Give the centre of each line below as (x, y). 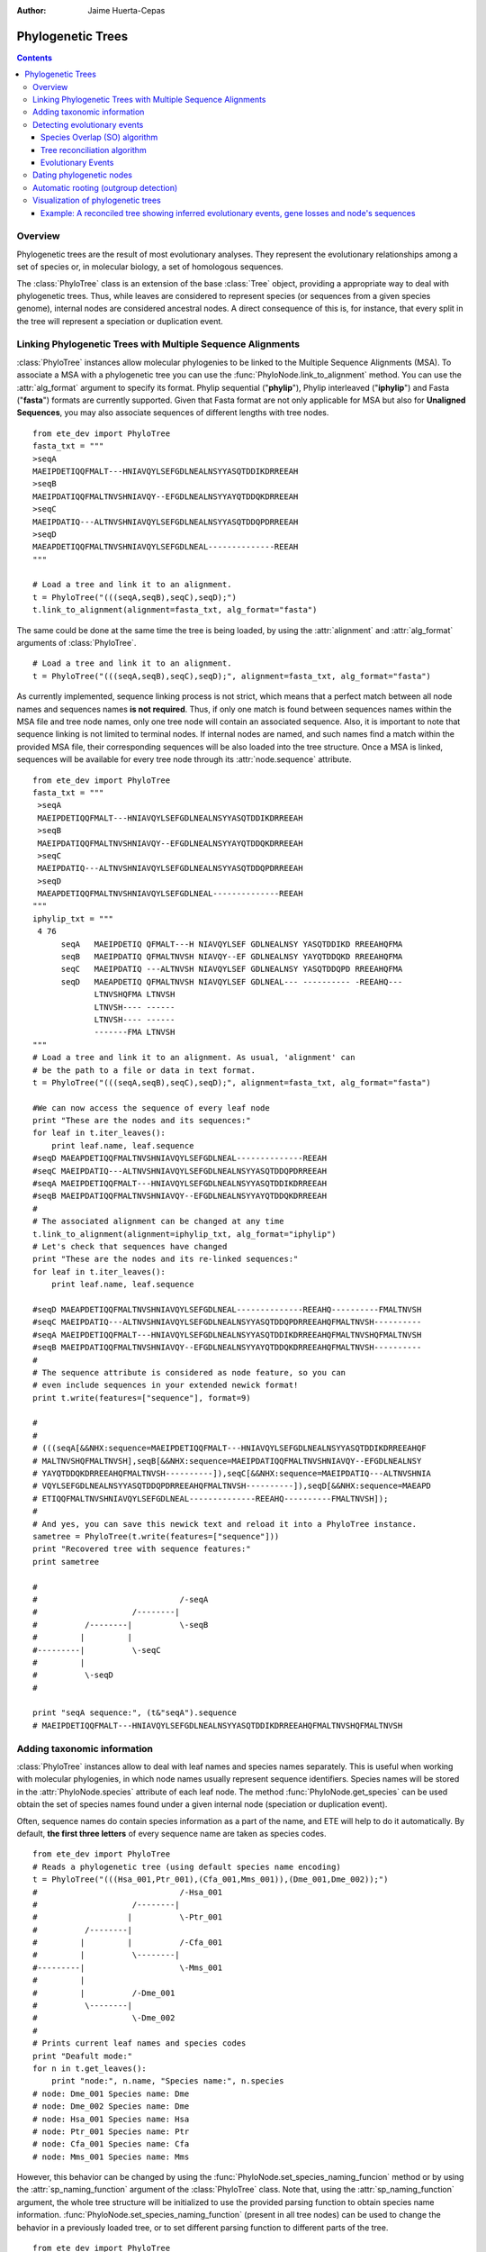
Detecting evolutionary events (88, 124)
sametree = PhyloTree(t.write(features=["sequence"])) (156, 1536)
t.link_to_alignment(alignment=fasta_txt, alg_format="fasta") (175, 610)
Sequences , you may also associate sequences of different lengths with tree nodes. (173, 413)
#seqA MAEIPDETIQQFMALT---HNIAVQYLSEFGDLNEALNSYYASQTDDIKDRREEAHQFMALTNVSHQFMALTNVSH (227, 1335)
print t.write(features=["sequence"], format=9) (142, 1398)
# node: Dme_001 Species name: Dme (111, 2093)
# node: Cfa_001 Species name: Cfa (111, 2144)
